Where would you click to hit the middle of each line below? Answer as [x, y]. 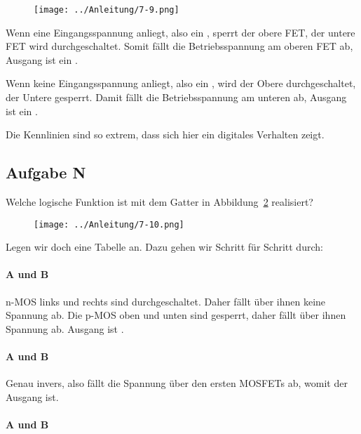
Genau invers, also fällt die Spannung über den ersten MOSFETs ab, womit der [177, 383]
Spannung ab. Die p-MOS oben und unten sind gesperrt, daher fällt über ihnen [176, 315]
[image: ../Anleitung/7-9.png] [107, 10]
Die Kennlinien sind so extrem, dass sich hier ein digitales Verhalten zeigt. [165, 134]
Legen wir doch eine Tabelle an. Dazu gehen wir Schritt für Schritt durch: [164, 247]
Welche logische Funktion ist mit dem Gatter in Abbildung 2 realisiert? [159, 202]
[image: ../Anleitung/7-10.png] [109, 224]
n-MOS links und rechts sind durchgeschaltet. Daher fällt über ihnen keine [166, 301]
